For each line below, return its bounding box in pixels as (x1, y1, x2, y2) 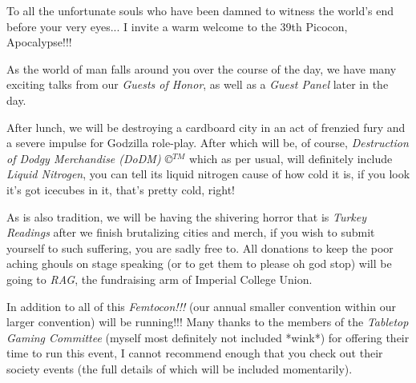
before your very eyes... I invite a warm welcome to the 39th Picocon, (6, 18, 348, 34)
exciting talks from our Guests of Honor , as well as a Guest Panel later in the (6, 76, 389, 93)
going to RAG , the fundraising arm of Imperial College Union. (6, 270, 313, 287)
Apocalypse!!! (6, 34, 72, 50)
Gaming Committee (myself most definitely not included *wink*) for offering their (6, 329, 410, 345)
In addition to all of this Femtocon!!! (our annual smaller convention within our (6, 297, 396, 314)
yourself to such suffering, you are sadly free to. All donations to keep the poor (6, 239, 394, 256)
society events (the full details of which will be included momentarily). (6, 360, 353, 377)
